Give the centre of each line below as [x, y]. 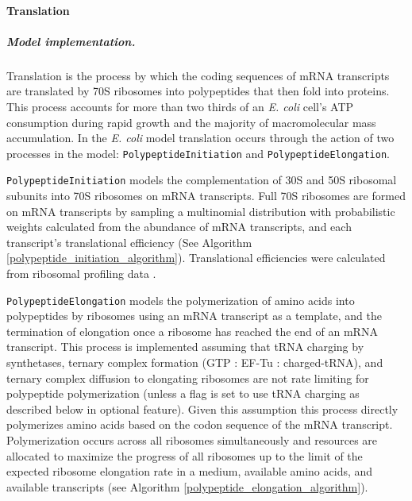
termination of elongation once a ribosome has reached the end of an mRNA [192, 331]
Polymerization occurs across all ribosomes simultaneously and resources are [192, 440]
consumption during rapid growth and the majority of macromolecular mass [191, 122]
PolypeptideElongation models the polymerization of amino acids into [181, 300]
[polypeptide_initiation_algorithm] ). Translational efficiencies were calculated [196, 258]
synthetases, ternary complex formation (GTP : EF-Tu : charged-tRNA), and [195, 362]
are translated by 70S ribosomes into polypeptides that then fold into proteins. [198, 91]
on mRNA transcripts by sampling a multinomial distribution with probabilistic [201, 211]
